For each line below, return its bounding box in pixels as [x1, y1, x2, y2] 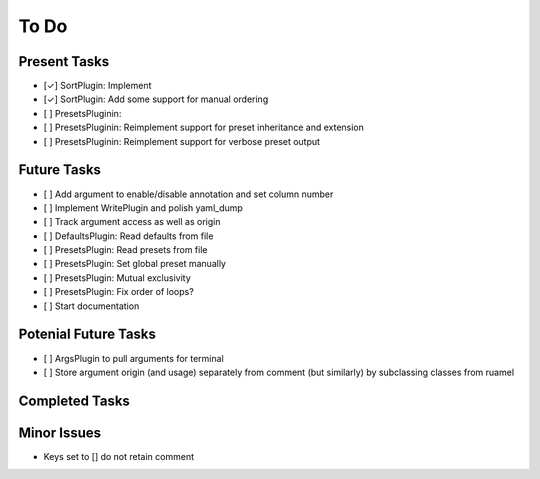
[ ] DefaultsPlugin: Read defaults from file [43, 230, 214, 242]
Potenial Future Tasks [18, 326, 157, 343]
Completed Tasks [18, 392, 130, 409]
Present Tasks [18, 53, 110, 70]
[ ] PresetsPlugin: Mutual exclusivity [43, 271, 192, 284]
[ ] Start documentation [43, 300, 140, 312]
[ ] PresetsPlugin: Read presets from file [43, 244, 208, 256]
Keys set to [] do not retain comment [43, 450, 195, 462]
